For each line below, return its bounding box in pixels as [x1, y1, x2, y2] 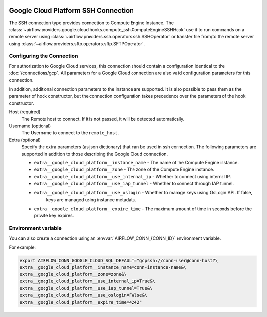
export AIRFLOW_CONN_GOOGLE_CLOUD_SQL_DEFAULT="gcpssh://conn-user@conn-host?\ [19, 258, 218, 264]
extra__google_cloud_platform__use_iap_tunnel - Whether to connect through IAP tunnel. [34, 181, 234, 187]
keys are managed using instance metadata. [46, 196, 136, 203]
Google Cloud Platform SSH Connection [9, 6, 134, 15]
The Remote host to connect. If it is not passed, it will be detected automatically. [21, 116, 185, 122]
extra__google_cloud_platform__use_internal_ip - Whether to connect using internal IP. [34, 173, 231, 179]
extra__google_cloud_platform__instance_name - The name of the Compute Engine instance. [34, 159, 239, 165]
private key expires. [34, 212, 74, 218]
